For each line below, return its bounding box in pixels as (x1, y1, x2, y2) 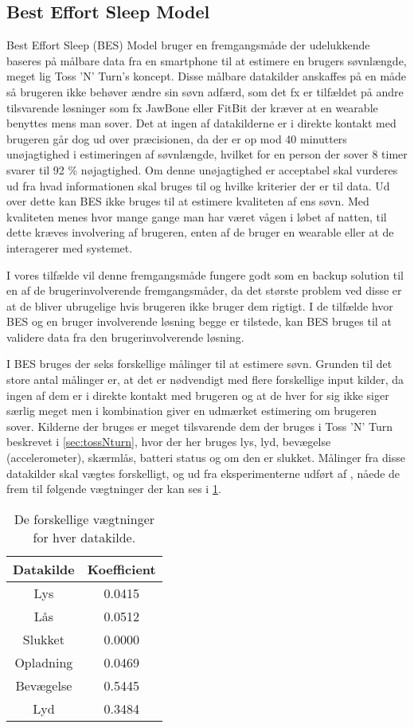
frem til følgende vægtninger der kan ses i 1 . (6, 480, 221, 497)
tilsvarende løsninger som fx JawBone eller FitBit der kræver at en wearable (6, 99, 378, 115)
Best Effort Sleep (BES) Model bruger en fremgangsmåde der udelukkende (6, 37, 370, 53)
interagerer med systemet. (6, 239, 133, 256)
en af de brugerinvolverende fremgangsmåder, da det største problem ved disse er (6, 282, 402, 299)
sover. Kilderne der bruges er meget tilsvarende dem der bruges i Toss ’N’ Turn (6, 417, 393, 434)
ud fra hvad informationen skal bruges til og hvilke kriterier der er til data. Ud (6, 177, 390, 194)
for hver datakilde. (33, 527, 136, 546)
